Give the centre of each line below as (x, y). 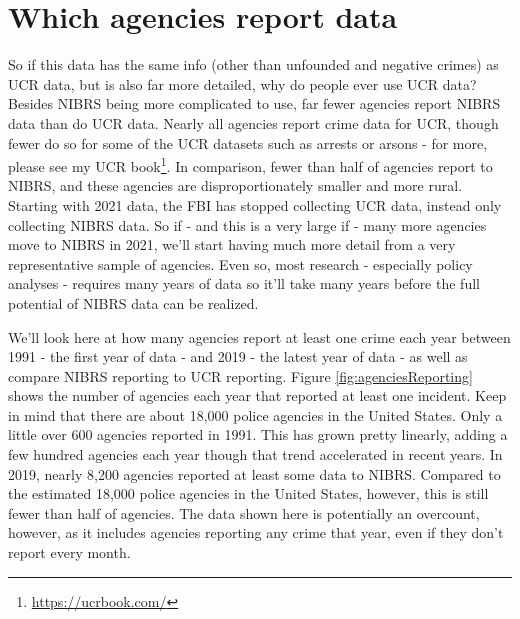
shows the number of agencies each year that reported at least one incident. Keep (257, 395)
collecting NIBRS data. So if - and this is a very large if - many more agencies (247, 224)
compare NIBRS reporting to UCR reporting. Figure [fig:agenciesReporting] (240, 375)
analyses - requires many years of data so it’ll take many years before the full (244, 283)
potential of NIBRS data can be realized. (133, 302)
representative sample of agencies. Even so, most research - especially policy (240, 263)
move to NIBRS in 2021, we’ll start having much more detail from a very (232, 244)
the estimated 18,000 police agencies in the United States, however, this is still (248, 493)
